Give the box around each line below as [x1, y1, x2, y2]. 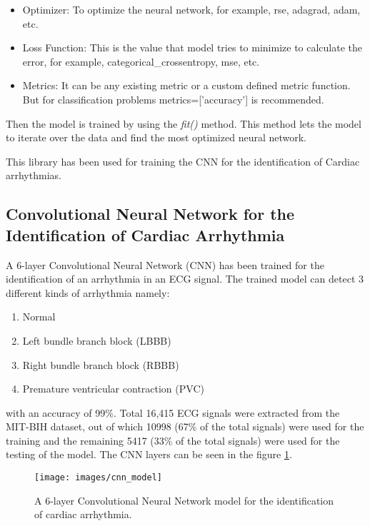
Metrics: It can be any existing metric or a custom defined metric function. [22, 78, 351, 93]
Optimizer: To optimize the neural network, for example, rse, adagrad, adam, [22, 2, 361, 16]
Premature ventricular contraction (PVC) [22, 381, 204, 396]
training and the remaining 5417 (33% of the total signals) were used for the [6, 433, 340, 447]
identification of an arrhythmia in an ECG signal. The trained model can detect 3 [6, 271, 364, 286]
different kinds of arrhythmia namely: [6, 285, 170, 300]
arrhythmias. [6, 168, 61, 183]
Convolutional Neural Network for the [6, 203, 295, 225]
